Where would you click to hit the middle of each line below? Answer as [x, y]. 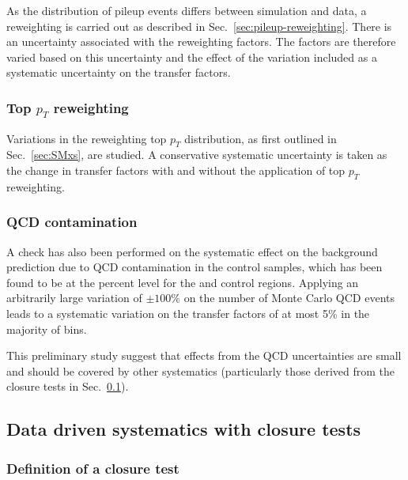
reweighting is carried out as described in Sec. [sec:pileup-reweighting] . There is [199, 26]
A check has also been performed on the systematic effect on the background [192, 251]
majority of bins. [47, 329]
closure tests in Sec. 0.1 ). [68, 386]
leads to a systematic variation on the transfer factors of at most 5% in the [188, 313]
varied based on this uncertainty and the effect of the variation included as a [192, 57]
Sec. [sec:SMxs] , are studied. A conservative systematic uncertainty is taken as [197, 155]
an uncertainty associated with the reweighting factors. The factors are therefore [201, 42]
